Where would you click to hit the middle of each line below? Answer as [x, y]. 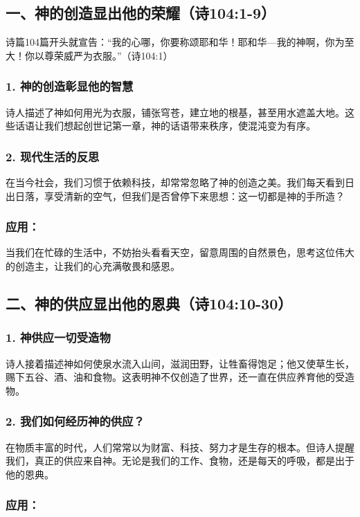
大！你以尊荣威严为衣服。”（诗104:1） [89, 55]
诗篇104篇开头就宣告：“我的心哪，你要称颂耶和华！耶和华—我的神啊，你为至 [180, 42]
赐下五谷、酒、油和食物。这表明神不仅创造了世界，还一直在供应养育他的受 [175, 377]
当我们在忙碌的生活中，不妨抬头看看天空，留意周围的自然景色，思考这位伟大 [180, 252]
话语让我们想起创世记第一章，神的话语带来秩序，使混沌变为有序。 [165, 126]
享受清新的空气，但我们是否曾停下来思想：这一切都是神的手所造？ [194, 196]
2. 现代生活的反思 [53, 156]
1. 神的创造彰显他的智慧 [70, 86]
